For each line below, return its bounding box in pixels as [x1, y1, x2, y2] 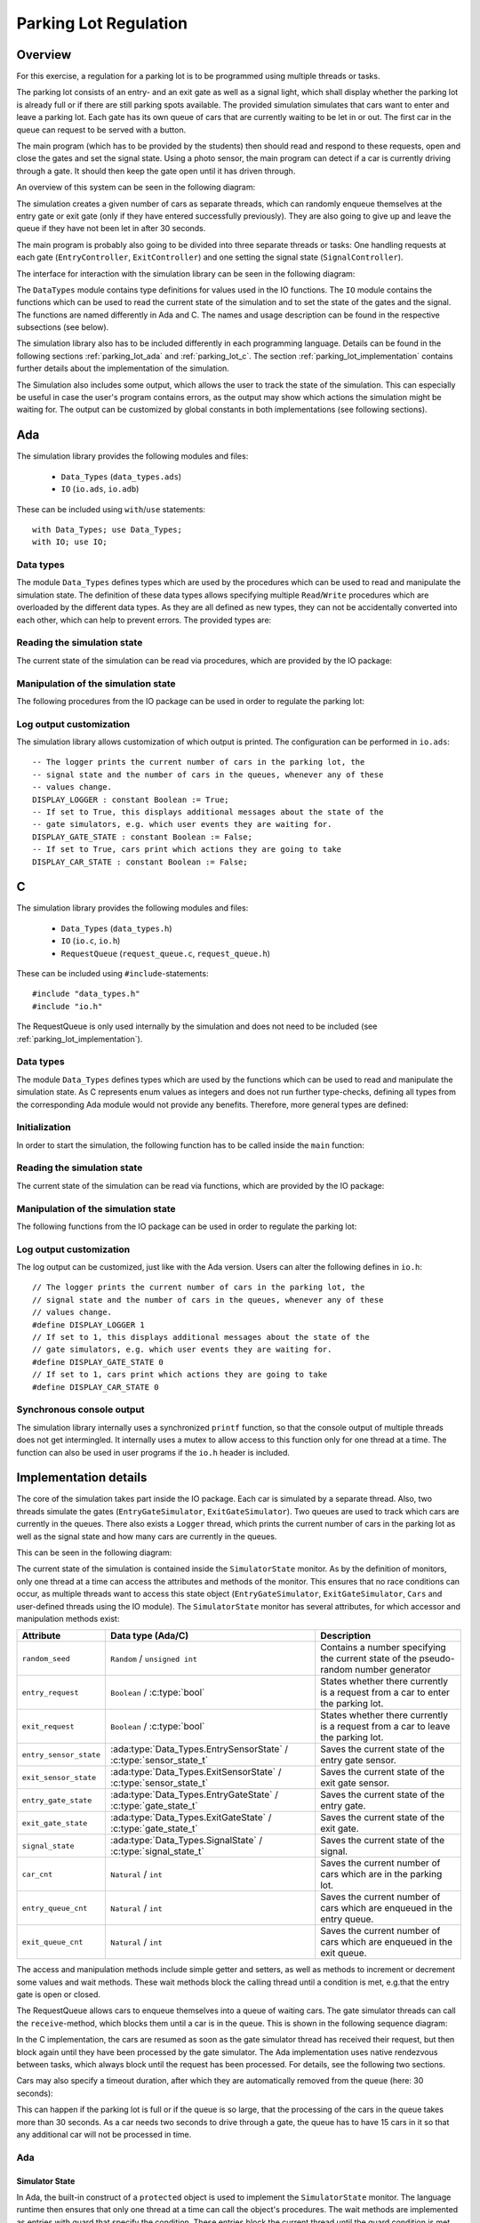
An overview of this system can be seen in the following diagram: [16, 182, 256, 193]
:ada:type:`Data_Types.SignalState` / [110, 1834, 262, 1847]
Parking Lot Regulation [16, 13, 188, 33]
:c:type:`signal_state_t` [110, 1845, 204, 1858]
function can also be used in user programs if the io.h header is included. [16, 1447, 291, 1457]
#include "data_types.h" [32, 989, 140, 999]
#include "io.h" [32, 1001, 103, 1011]
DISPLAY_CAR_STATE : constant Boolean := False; [32, 856, 248, 867]
